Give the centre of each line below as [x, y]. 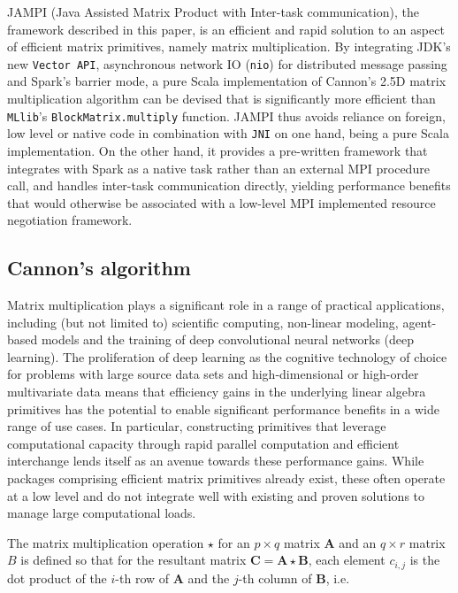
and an [358, 542]
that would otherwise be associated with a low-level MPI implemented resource [221, 202]
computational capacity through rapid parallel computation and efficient [203, 443]
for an [234, 542]
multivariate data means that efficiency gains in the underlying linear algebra [217, 392]
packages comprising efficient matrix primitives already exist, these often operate [226, 478]
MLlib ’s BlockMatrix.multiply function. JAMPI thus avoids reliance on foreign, [226, 116]
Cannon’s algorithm [99, 268]
